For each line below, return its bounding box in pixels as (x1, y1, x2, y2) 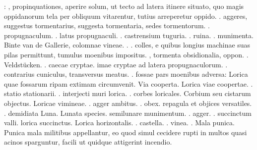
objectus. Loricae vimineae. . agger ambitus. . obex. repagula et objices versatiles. (4, 98, 252, 108)
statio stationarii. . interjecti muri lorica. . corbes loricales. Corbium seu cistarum (4, 88, 251, 99)
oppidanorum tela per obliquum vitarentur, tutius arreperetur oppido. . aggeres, (4, 10, 248, 21)
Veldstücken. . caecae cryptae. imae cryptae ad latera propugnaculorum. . (4, 59, 228, 69)
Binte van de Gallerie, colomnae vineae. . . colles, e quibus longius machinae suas (4, 40, 251, 50)
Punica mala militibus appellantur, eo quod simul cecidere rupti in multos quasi (4, 127, 247, 137)
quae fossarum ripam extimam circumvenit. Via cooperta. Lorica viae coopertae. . (4, 78, 253, 89)
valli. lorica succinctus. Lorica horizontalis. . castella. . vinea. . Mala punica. (4, 117, 235, 128)
